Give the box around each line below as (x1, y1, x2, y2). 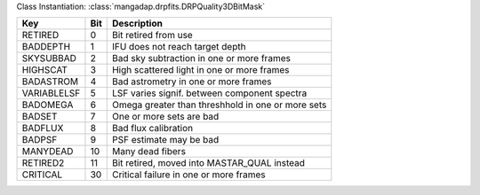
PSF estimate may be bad (111, 134, 220, 146)
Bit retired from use (111, 29, 193, 42)
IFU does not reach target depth (111, 41, 246, 53)
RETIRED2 (21, 157, 65, 169)
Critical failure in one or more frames (111, 168, 266, 181)
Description (111, 18, 164, 30)
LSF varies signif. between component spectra (111, 87, 308, 99)
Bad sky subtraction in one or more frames (111, 52, 291, 65)
